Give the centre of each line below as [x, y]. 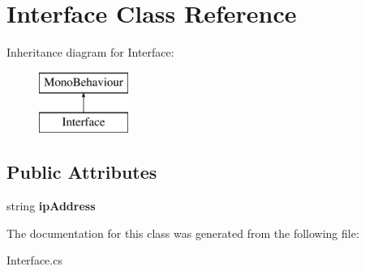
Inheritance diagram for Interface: [90, 52]
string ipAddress [51, 206]
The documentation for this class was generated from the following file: [183, 233]
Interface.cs [34, 260]
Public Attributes [82, 172]
